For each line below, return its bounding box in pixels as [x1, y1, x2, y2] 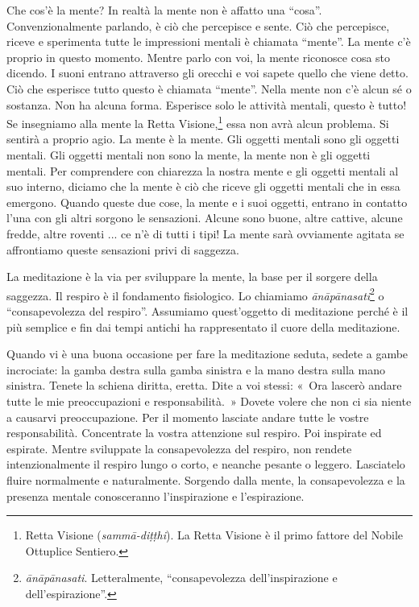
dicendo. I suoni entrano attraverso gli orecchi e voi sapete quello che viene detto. [6, 64, 409, 81]
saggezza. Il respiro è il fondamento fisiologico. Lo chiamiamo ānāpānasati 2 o [6, 284, 384, 303]
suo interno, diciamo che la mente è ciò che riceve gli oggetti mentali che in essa [6, 178, 400, 195]
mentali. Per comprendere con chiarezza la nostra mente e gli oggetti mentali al [6, 162, 399, 179]
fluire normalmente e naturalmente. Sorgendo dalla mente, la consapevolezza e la [6, 471, 405, 488]
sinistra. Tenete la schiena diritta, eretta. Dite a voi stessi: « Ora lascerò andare [6, 377, 402, 394]
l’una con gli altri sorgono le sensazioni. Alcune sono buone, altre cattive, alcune [6, 209, 403, 226]
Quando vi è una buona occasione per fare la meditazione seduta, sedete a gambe [6, 345, 409, 362]
